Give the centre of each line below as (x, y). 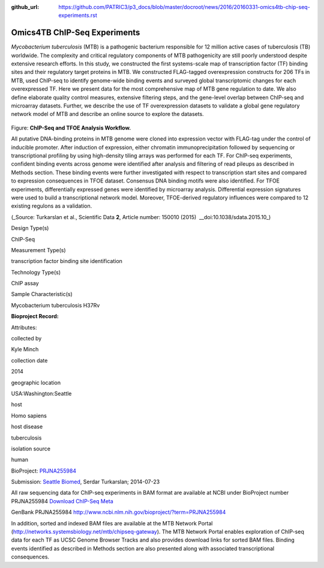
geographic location (36, 382)
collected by (26, 339)
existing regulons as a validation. (52, 206)
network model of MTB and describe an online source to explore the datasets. (107, 114)
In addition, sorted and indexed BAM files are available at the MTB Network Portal (112, 523)
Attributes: (24, 327)
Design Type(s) (30, 228)
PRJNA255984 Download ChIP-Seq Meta (62, 501)
